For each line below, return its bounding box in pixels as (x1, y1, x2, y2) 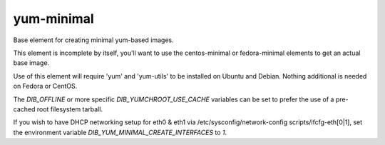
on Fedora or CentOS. (13, 82, 78, 91)
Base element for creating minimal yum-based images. (13, 36, 174, 44)
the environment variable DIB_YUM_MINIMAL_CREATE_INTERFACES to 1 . (13, 128, 227, 136)
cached (13, 104, 36, 114)
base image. (13, 59, 50, 67)
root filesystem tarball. (36, 104, 103, 114)
